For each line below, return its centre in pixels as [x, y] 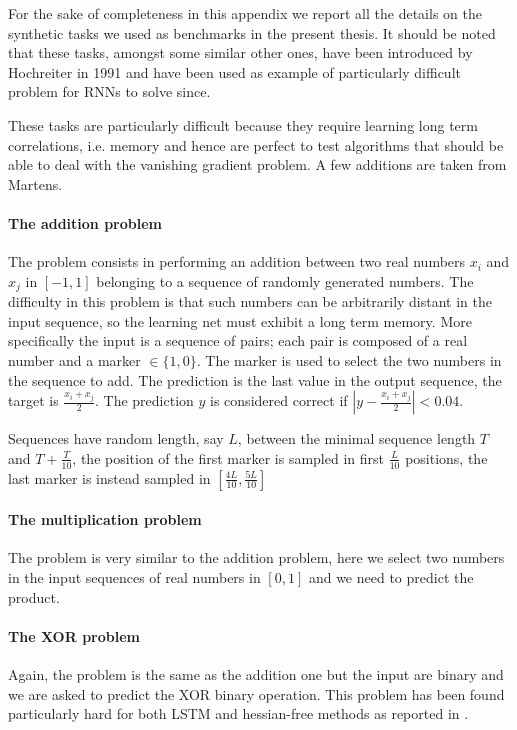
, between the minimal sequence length [356, 438]
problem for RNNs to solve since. [109, 91]
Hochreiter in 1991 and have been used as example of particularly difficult [234, 71]
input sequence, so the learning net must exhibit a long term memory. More [240, 320]
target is [33, 400]
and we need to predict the [391, 576]
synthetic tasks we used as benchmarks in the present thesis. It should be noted [252, 32]
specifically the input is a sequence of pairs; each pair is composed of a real [238, 340]
